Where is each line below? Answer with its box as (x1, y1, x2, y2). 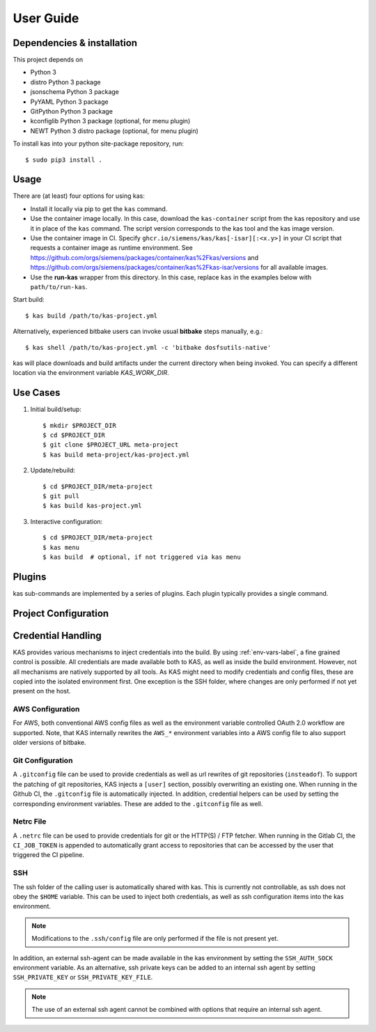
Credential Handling (13, 629, 102, 641)
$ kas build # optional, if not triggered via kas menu (42, 553, 242, 561)
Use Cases (13, 387, 61, 399)
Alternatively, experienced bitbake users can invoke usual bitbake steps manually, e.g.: (13, 328, 263, 336)
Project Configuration (13, 607, 109, 619)
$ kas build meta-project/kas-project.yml (42, 450, 190, 459)
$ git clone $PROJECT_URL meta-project (42, 441, 179, 449)
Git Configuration (13, 756, 73, 766)
